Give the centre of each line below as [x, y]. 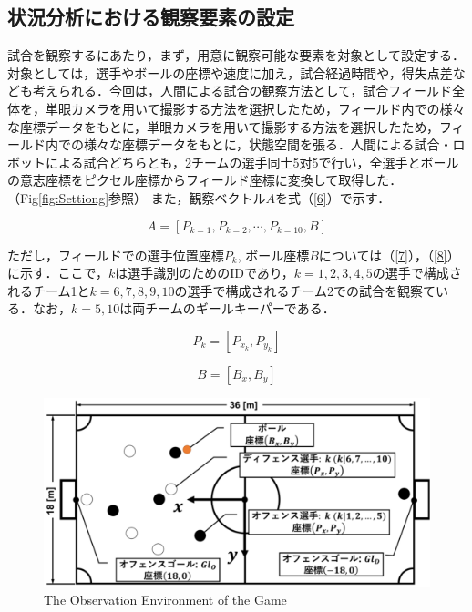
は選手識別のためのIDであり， [205, 273]
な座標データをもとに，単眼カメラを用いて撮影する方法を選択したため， [223, 126]
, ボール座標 [273, 255]
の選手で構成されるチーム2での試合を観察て [305, 290]
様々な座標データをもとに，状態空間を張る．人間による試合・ [268, 144]
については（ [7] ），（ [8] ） [389, 255]
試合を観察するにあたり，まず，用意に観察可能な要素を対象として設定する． [236, 55]
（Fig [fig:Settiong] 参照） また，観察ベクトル [137, 197]
